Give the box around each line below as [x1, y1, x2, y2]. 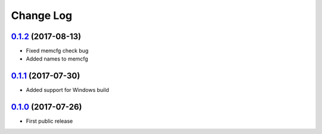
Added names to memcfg [26, 55, 89, 62]
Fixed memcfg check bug [26, 47, 89, 55]
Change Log [11, 9, 73, 22]
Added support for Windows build [26, 87, 110, 94]
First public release [26, 117, 73, 125]
